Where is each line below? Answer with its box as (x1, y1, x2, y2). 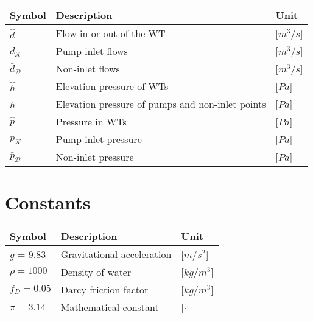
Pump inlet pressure (55, 132, 142, 146)
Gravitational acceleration (60, 247, 172, 262)
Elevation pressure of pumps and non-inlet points (55, 97, 266, 111)
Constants (5, 190, 91, 215)
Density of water (60, 265, 132, 279)
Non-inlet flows (55, 61, 120, 75)
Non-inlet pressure (55, 150, 134, 164)
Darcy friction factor (60, 282, 149, 297)
